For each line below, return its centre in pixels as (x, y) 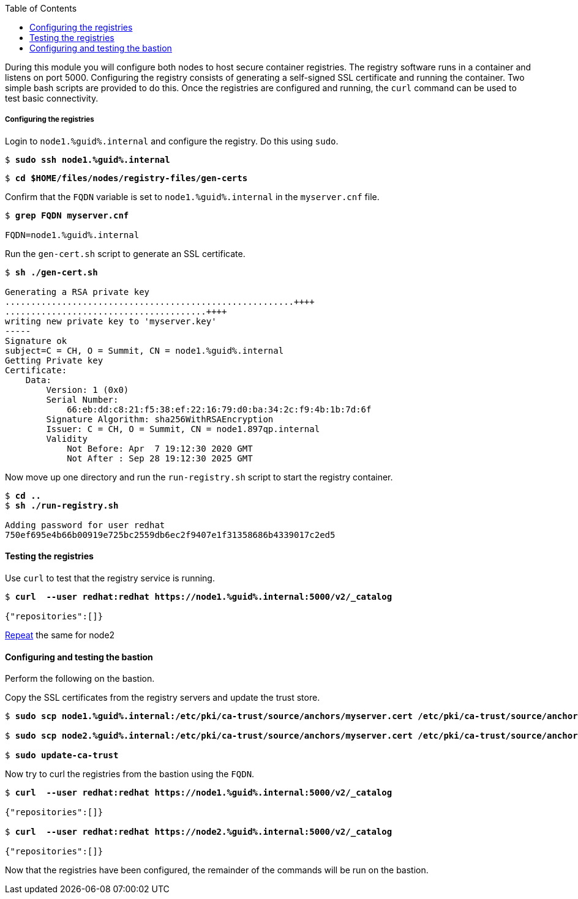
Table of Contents (41, 8)
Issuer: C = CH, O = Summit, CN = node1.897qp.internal (183, 429)
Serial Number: (82, 399)
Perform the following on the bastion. (80, 679)
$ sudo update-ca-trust (62, 755)
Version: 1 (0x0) (88, 390)
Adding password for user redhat (85, 525)
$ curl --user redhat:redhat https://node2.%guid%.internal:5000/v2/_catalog (199, 832)
